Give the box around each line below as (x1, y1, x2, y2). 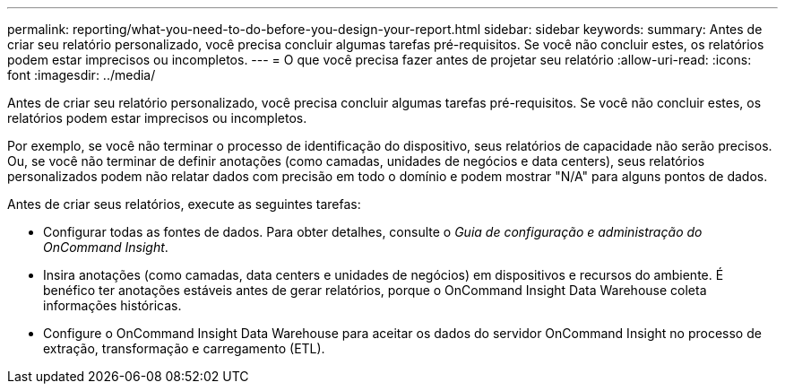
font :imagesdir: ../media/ (7, 67, 156, 83)
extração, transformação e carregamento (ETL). (43, 341, 325, 356)
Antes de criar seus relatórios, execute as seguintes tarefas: (7, 196, 361, 212)
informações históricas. (43, 298, 182, 313)
